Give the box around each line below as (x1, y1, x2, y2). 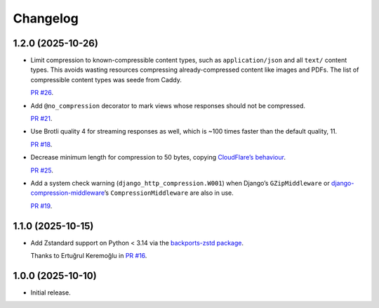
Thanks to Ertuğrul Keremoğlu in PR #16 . (30, 252, 147, 260)
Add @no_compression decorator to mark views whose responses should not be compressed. (30, 101, 305, 110)
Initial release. (30, 288, 71, 297)
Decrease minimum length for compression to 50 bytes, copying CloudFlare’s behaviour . (30, 153, 286, 162)
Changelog (13, 11, 79, 26)
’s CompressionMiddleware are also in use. (104, 188, 234, 197)
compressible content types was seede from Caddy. (30, 75, 182, 84)
